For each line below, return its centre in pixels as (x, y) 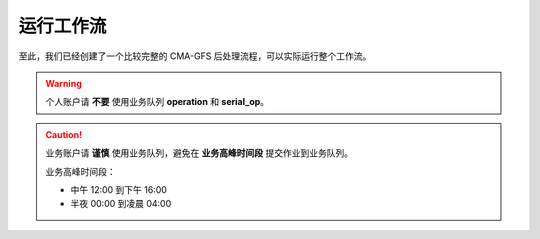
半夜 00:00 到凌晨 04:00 (121, 204)
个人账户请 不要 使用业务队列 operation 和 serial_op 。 (157, 102)
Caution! (64, 134)
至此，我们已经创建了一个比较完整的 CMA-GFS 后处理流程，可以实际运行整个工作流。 (195, 56)
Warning (63, 83)
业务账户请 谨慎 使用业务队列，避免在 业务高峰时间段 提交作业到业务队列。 (199, 153)
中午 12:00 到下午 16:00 (118, 189)
